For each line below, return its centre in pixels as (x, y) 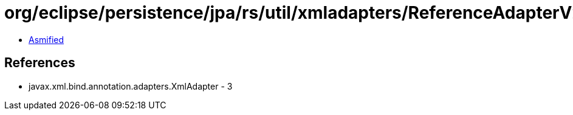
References (40, 63)
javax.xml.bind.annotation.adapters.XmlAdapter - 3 (131, 86)
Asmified (46, 39)
